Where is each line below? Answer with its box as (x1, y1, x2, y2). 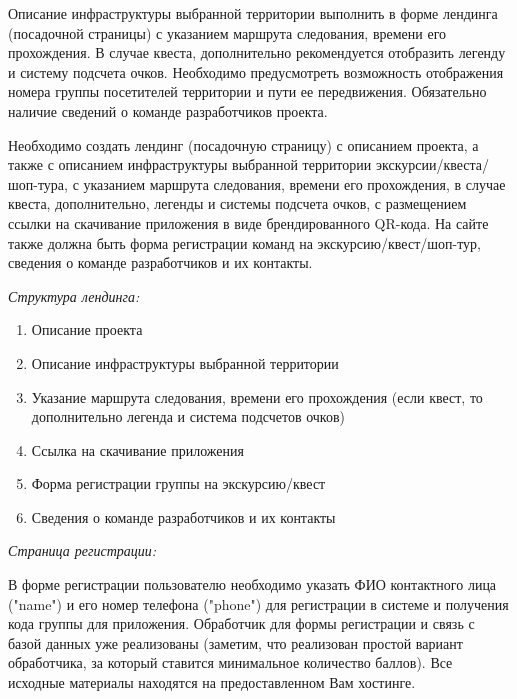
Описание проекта (31, 319, 143, 340)
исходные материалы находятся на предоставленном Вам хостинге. (8, 672, 416, 693)
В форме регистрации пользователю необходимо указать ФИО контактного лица (8, 574, 497, 595)
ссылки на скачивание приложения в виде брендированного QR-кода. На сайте (8, 212, 489, 233)
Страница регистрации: (8, 540, 157, 561)
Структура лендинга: (8, 285, 140, 306)
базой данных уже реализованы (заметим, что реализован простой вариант (8, 632, 463, 653)
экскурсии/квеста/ (375, 154, 490, 175)
